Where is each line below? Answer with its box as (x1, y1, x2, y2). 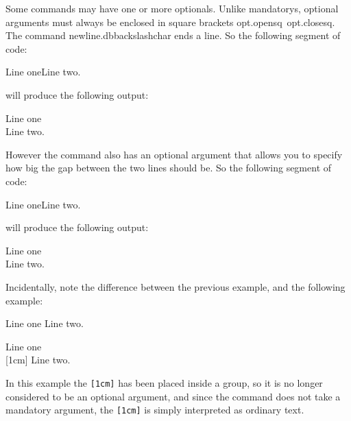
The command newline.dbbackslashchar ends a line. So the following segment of (5, 28, 341, 43)
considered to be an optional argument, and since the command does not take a (5, 389, 341, 403)
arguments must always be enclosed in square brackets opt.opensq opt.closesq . (5, 14, 335, 29)
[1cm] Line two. (5, 352, 71, 367)
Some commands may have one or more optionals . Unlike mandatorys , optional (5, 1, 339, 15)
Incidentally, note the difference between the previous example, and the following (5, 279, 346, 293)
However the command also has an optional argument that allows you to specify (5, 147, 343, 161)
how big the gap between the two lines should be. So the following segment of (5, 160, 332, 175)
